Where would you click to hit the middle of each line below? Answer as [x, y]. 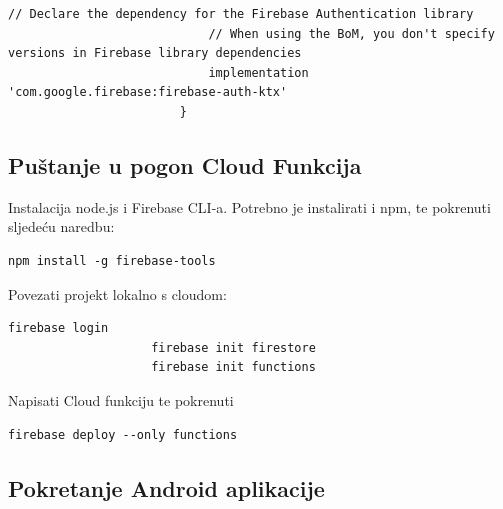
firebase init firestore [233, 347]
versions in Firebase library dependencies [155, 53]
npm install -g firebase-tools [112, 260]
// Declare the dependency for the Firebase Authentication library [241, 14]
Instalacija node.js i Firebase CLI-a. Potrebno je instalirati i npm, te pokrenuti [249, 206]
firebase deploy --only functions [123, 434]
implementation [258, 72]
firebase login [58, 328]
